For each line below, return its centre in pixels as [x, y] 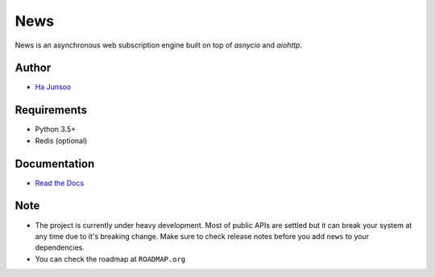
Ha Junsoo [53, 87]
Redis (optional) [61, 140]
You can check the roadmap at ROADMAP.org [110, 258]
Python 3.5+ [56, 130]
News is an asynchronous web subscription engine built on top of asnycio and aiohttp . [158, 45]
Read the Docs [60, 183]
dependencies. [60, 248]
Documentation [55, 164]
